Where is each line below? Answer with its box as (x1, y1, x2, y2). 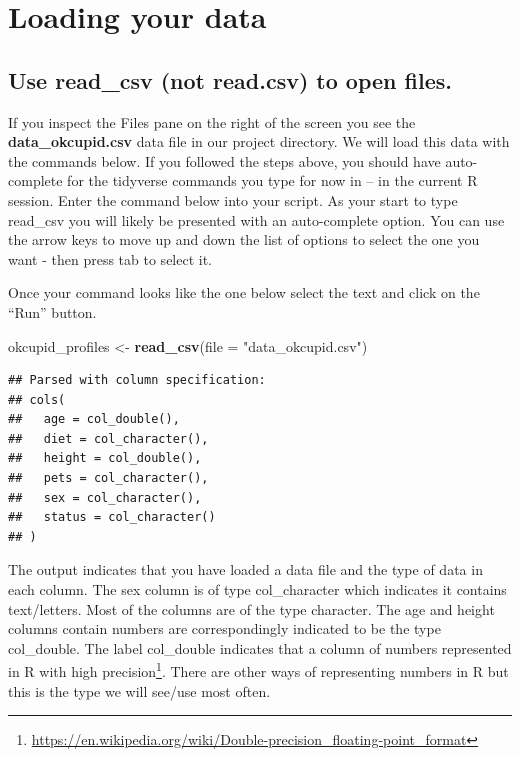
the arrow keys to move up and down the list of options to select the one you (8, 229, 480, 250)
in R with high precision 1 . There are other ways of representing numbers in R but (8, 658, 509, 682)
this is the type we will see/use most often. (8, 680, 271, 701)
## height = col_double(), (8, 451, 202, 466)
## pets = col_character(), (8, 471, 209, 486)
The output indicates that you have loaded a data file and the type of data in (8, 559, 483, 580)
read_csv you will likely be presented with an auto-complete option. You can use (8, 209, 505, 230)
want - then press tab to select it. (8, 248, 213, 269)
